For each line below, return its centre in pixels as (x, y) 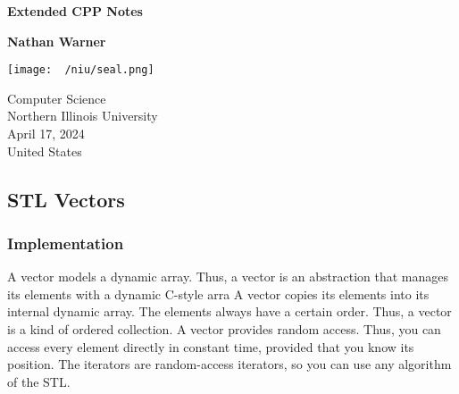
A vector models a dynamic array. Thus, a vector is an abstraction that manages (228, 277)
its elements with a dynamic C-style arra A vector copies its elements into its (218, 293)
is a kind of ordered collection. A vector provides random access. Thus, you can (224, 329)
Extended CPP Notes (75, 11)
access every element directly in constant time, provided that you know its (211, 346)
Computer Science (57, 98)
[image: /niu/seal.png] (81, 70)
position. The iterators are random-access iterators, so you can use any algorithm (229, 364)
